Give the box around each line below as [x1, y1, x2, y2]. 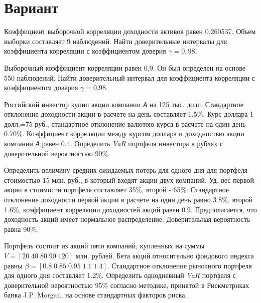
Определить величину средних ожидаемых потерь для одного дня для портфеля [4, 165, 248, 175]
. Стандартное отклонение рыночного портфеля [107, 260, 252, 270]
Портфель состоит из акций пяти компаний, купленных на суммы [4, 240, 205, 251]
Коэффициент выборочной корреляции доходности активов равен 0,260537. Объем [4, 26, 256, 37]
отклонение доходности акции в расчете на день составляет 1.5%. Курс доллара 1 [4, 109, 254, 119]
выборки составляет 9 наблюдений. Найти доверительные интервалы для [4, 36, 227, 46]
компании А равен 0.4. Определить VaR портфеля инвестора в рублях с [4, 138, 223, 149]
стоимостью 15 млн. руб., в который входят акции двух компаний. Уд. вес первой [4, 174, 254, 185]
